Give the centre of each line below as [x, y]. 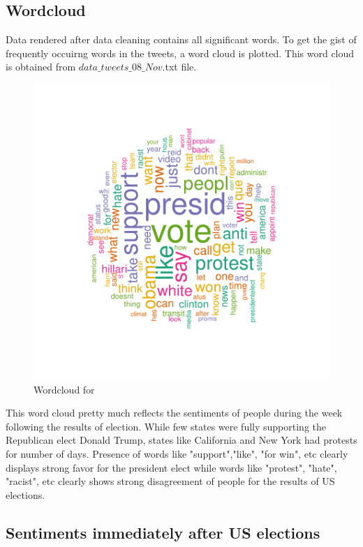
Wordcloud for [64, 389]
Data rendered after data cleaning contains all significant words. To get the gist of [181, 39]
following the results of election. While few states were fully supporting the [166, 426]
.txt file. [179, 67]
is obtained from [41, 67]
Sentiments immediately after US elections [163, 532]
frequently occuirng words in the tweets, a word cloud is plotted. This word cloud [180, 53]
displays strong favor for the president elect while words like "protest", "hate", [171, 467]
